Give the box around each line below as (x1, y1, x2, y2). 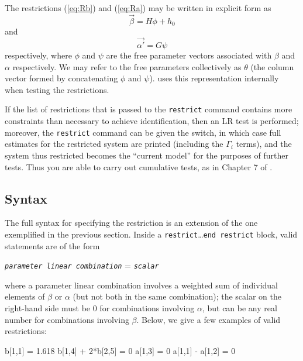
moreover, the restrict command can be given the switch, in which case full (5, 126, 281, 138)
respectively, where (5, 49, 72, 61)
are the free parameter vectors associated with (106, 49, 272, 61)
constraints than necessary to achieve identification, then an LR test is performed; (5, 115, 299, 127)
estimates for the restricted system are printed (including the (5, 137, 223, 150)
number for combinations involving (5, 313, 129, 325)
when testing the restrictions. (5, 83, 109, 95)
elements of (5, 290, 45, 302)
